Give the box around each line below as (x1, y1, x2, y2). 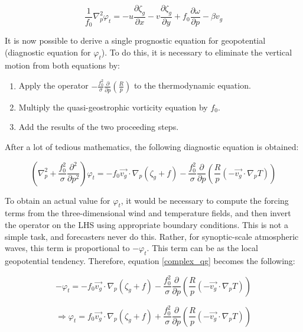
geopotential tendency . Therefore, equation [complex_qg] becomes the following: (5, 255, 295, 267)
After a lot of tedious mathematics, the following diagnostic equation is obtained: (5, 141, 299, 153)
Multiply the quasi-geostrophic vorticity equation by (18, 100, 208, 113)
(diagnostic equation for (5, 45, 91, 58)
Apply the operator (18, 79, 89, 92)
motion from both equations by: (5, 58, 120, 71)
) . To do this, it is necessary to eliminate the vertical (101, 45, 292, 58)
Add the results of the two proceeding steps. (18, 121, 179, 133)
